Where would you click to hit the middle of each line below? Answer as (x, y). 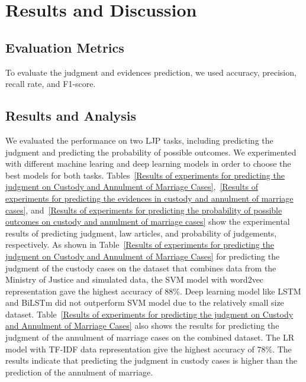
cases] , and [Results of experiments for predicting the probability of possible (144, 210)
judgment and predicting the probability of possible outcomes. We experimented (151, 152)
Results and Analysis (71, 116)
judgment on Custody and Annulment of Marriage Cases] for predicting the (143, 256)
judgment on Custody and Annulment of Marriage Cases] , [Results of (132, 187)
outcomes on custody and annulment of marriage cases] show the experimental (148, 221)
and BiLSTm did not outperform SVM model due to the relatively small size (145, 302)
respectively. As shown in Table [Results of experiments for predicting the (140, 245)
